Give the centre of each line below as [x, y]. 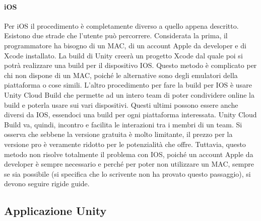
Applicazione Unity [55, 211]
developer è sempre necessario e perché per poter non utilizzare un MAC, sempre [129, 164]
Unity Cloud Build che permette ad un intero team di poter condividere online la [129, 94]
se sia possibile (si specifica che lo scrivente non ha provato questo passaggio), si [127, 173]
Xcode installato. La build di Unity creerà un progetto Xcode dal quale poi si [123, 55]
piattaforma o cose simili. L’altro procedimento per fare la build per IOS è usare [128, 85]
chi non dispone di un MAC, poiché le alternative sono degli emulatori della [121, 75]
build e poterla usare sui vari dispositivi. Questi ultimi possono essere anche [121, 104]
